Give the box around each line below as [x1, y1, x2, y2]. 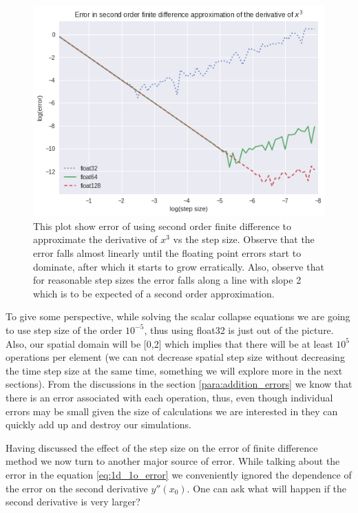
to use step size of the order [6, 322, 123, 337]
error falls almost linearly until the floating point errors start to [33, 246, 302, 260]
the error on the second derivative [6, 481, 148, 495]
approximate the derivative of [33, 232, 158, 247]
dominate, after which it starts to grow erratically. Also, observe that [33, 259, 324, 273]
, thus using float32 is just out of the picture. [144, 322, 334, 337]
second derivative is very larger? [6, 494, 140, 509]
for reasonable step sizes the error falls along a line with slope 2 [33, 273, 302, 287]
